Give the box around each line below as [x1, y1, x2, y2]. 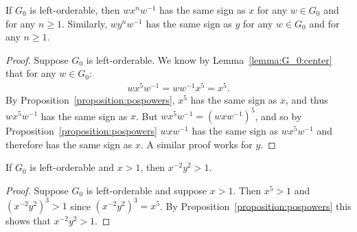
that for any [5, 66, 56, 80]
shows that [5, 213, 51, 228]
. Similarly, [61, 16, 108, 30]
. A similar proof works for [140, 137, 253, 151]
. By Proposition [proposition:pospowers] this [160, 198, 352, 213]
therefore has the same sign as [5, 137, 133, 151]
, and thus [285, 93, 328, 107]
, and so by [255, 108, 302, 123]
